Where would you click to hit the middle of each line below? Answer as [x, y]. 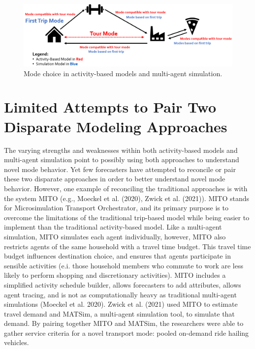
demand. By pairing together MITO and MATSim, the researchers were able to [124, 323]
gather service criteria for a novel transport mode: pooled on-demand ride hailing [127, 333]
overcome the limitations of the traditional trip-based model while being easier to [127, 217]
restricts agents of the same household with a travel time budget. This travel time [127, 246]
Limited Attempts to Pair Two [110, 107]
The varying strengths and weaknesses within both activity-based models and [121, 150]
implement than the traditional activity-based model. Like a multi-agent [113, 227]
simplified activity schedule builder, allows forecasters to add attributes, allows [123, 284]
